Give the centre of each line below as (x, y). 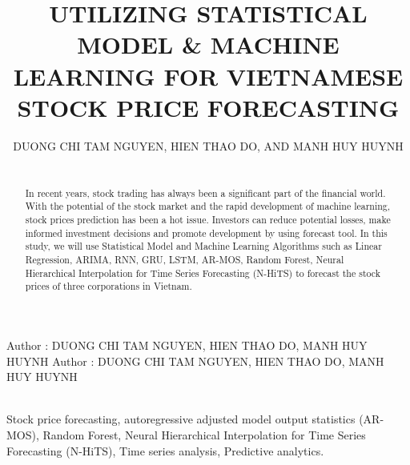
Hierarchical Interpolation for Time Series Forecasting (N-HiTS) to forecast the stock (203, 273)
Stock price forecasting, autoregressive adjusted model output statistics (181, 419)
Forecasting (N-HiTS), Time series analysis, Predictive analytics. (165, 450)
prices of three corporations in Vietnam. (109, 286)
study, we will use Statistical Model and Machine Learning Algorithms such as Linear (203, 246)
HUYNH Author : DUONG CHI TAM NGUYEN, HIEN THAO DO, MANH (195, 361)
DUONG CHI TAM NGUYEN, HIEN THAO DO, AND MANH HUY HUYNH (208, 145)
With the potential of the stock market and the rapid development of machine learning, (208, 206)
